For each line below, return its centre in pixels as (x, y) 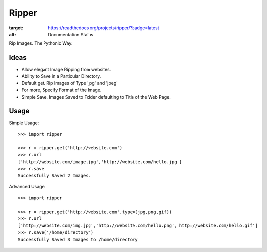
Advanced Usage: (27, 186)
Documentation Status (71, 34)
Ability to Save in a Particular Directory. (61, 76)
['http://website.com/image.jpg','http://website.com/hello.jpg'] (100, 162)
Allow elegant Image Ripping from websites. (66, 70)
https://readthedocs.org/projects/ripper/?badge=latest (104, 28)
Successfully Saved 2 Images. (55, 176)
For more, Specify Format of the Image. (62, 90)
